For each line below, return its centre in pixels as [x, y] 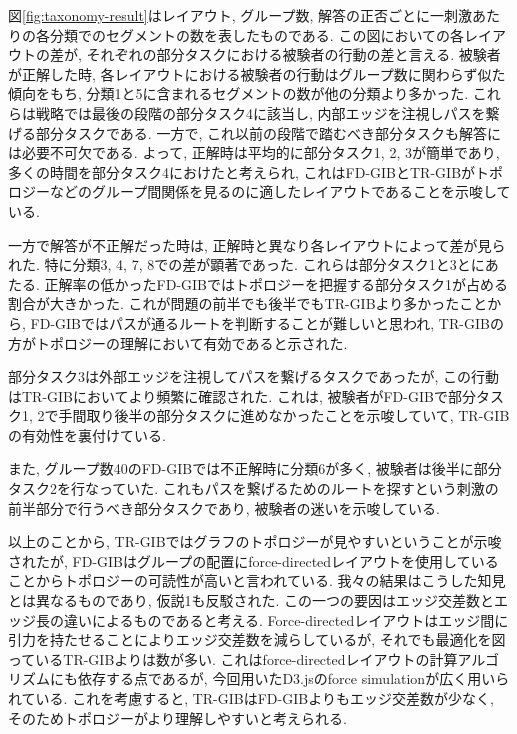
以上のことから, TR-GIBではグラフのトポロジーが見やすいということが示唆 [255, 541]
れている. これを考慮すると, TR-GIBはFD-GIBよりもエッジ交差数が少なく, [251, 698]
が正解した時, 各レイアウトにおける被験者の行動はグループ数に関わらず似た [257, 73]
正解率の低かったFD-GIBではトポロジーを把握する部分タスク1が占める [276, 283]
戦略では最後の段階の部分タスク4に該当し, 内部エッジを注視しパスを [260, 112]
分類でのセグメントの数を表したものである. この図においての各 [256, 34]
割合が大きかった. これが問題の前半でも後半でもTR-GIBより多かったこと [248, 303]
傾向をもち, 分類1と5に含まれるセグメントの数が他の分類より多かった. [238, 93]
